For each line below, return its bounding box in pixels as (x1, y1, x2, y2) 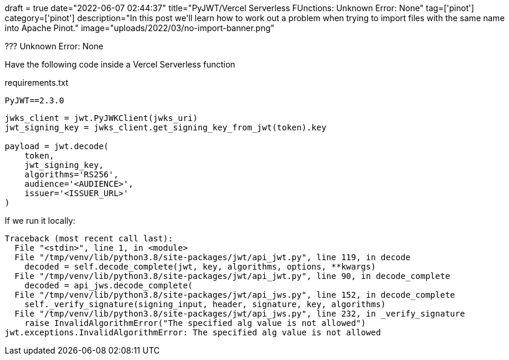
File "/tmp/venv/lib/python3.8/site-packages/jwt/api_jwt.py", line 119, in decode (14, 253, 411, 262)
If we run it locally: (5, 216, 76, 226)
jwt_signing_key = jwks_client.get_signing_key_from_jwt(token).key (5, 123, 326, 132)
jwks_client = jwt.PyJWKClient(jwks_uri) (5, 113, 198, 123)
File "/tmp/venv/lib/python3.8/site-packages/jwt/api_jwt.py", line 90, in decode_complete (14, 271, 450, 281)
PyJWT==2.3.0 (5, 96, 65, 105)
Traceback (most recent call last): (5, 234, 173, 243)
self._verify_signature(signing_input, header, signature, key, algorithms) (24, 300, 386, 309)
